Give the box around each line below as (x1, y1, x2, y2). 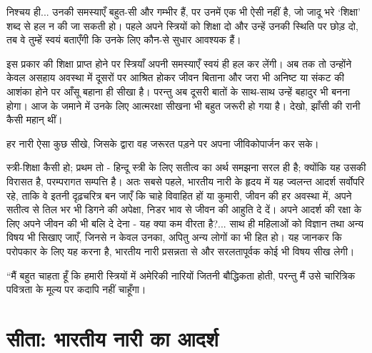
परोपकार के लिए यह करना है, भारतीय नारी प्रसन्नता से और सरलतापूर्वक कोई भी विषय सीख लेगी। (6, 243, 355, 258)
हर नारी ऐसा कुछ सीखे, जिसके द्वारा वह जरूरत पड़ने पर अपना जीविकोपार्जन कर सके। (6, 135, 319, 150)
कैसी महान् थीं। (6, 112, 63, 127)
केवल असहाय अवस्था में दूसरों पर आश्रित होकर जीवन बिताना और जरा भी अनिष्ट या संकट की (6, 70, 344, 85)
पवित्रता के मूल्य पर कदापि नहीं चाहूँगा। (6, 282, 146, 297)
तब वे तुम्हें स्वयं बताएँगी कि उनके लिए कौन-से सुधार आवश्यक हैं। (6, 32, 241, 47)
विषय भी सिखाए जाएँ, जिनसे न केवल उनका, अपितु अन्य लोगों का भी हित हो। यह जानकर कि (6, 230, 342, 245)
